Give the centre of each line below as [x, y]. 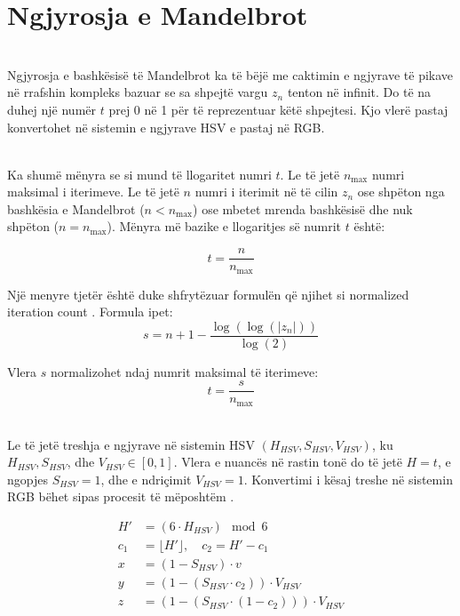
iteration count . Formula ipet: [90, 312]
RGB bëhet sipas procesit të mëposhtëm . [121, 496]
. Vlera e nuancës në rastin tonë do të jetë [288, 462]
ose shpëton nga [401, 192]
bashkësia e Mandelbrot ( [76, 208]
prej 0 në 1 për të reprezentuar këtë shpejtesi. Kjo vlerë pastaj [278, 109]
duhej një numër [52, 109]
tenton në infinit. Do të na [359, 92]
